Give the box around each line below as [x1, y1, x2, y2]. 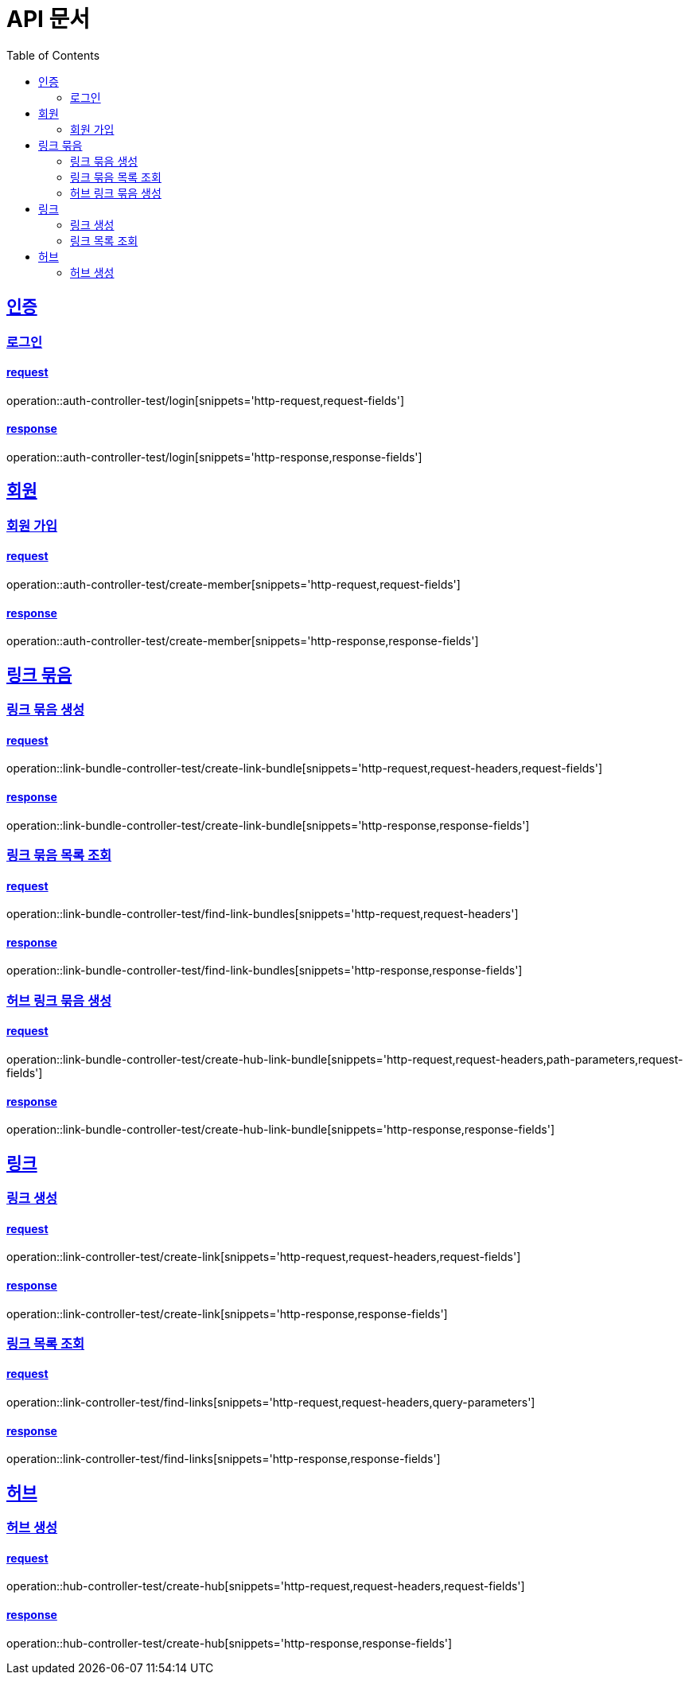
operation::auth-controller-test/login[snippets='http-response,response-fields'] [6, 450, 422, 465]
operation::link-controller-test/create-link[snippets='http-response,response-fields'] [6, 1306, 448, 1321]
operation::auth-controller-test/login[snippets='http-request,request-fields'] [6, 393, 404, 407]
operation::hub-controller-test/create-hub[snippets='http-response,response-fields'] [6, 1636, 453, 1650]
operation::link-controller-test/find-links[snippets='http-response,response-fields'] [6, 1452, 441, 1466]
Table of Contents [6, 48, 100, 62]
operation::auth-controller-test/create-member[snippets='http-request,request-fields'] [6, 578, 461, 592]
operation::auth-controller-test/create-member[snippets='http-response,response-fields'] [6, 634, 479, 648]
